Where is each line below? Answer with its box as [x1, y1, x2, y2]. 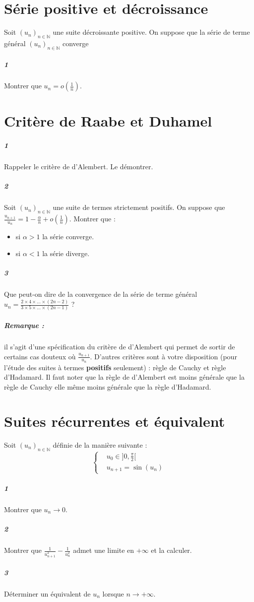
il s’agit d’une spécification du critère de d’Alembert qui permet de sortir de [4, 341, 235, 351]
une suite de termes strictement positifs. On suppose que [53, 202, 225, 212]
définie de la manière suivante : [53, 439, 147, 450]
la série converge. [42, 231, 94, 242]
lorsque [102, 588, 124, 599]
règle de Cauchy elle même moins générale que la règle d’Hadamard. [4, 382, 211, 392]
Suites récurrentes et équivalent [4, 410, 225, 431]
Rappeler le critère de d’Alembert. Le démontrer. [4, 161, 153, 172]
